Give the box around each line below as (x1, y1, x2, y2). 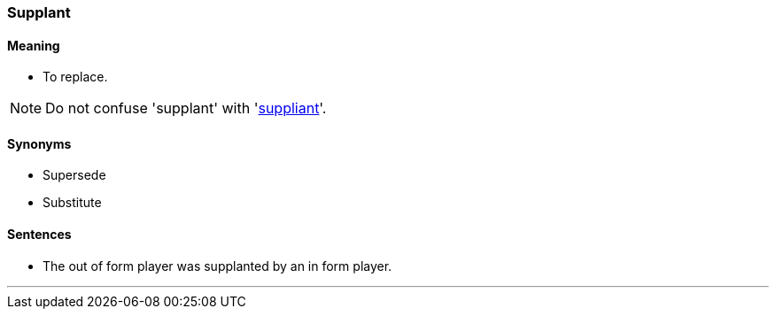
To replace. (43, 69, 108, 85)
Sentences (7, 227, 72, 243)
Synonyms (7, 135, 72, 151)
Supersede (43, 167, 106, 183)
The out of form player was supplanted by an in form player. (43, 258, 392, 274)
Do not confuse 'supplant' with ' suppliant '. (45, 99, 327, 118)
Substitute (43, 195, 102, 211)
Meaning (7, 37, 60, 53)
